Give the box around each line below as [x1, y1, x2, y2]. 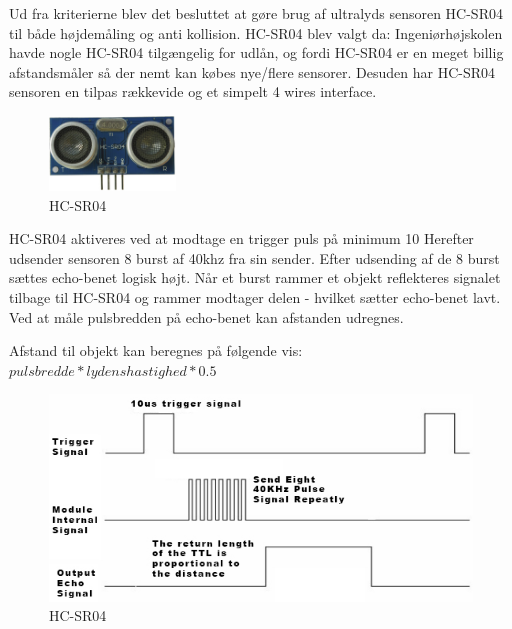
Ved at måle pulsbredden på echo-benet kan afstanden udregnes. [9, 306, 404, 327]
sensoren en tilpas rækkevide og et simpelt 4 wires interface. [9, 81, 377, 102]
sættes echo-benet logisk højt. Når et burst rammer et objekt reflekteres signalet [9, 267, 501, 288]
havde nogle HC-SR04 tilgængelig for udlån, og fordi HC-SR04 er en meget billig [9, 42, 504, 63]
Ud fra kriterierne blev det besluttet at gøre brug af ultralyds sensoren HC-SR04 [9, 3, 503, 23]
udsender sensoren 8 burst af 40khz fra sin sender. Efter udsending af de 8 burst [9, 247, 500, 268]
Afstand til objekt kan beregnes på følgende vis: [9, 340, 303, 361]
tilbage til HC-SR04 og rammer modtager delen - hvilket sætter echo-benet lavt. [9, 286, 501, 307]
